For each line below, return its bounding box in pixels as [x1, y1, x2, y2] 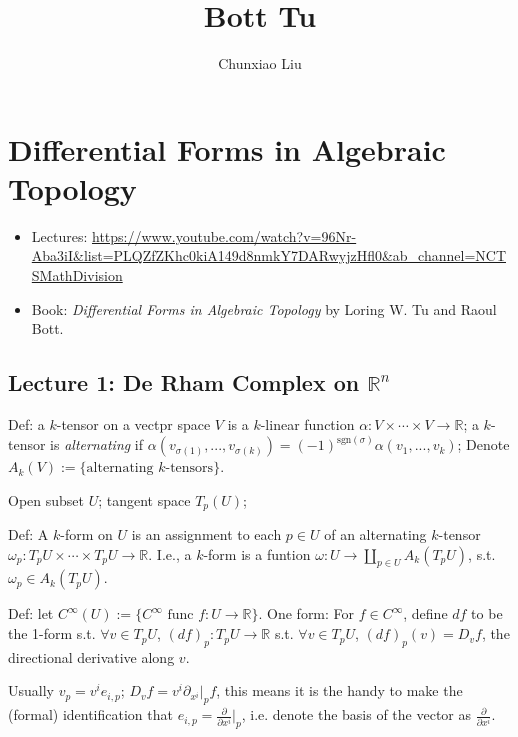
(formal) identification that [8, 704, 173, 725]
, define [403, 603, 448, 624]
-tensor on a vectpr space [56, 414, 211, 435]
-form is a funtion [203, 543, 311, 564]
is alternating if [50, 434, 144, 455]
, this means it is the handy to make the [216, 680, 463, 701]
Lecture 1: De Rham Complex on [8, 367, 360, 398]
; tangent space [98, 489, 191, 510]
